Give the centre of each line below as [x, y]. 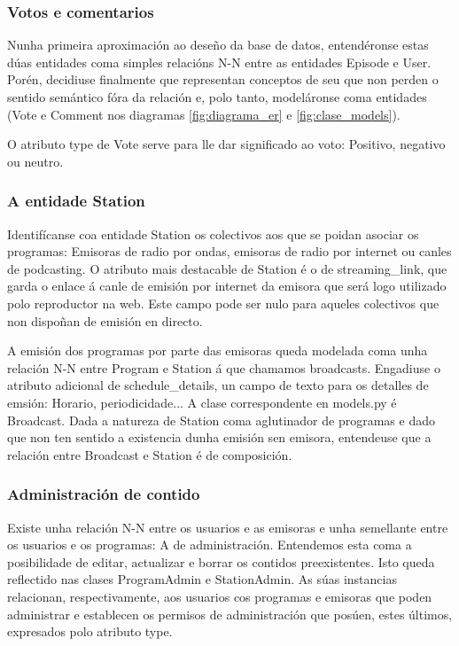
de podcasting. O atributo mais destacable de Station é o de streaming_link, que [227, 268]
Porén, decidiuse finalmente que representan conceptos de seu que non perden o [223, 79]
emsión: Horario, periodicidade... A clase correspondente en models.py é [202, 402]
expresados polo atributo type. [90, 631]
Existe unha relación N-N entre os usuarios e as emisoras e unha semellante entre [228, 527]
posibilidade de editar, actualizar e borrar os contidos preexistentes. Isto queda [221, 561]
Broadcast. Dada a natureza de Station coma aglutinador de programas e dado [221, 420]
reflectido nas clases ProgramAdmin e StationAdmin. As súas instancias [202, 579]
